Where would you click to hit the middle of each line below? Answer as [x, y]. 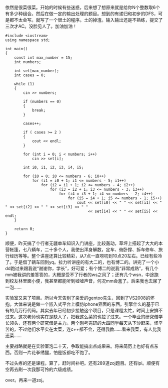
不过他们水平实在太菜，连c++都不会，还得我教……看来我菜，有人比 [87, 329]
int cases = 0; [30, 75]
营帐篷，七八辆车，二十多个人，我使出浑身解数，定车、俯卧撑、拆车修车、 [82, 249]
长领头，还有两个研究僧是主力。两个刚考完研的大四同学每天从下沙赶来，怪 [82, 323]
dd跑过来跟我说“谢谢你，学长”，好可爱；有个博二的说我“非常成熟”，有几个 [82, 268]
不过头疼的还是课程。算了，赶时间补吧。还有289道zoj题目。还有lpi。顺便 [80, 363]
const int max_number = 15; [43, 58]
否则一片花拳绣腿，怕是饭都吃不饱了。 [53, 352]
